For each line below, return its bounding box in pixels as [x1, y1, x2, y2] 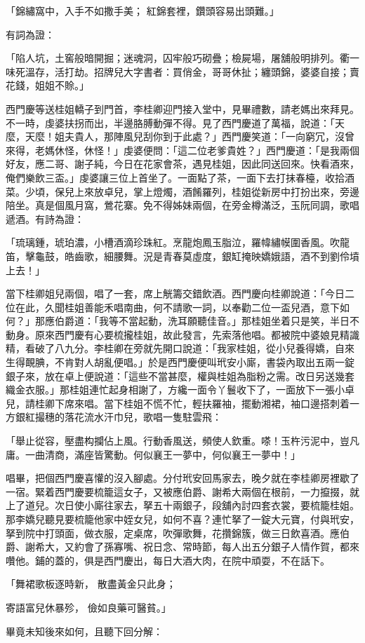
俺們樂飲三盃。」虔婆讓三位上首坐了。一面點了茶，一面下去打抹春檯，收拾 [6, 170, 345, 184]
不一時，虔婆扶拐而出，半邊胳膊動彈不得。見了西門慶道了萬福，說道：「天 [6, 115, 345, 130]
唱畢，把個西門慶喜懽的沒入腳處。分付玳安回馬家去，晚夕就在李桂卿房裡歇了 [6, 471, 359, 485]
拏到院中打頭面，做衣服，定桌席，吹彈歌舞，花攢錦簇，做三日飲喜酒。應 [6, 525, 340, 540]
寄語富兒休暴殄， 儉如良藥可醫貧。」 [6, 600, 171, 614]
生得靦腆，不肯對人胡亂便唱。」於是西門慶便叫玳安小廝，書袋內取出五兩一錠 [6, 355, 354, 370]
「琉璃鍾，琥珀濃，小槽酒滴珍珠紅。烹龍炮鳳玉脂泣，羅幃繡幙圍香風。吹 [6, 235, 340, 250]
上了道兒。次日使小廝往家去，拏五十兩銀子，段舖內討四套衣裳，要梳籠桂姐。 [6, 498, 359, 513]
